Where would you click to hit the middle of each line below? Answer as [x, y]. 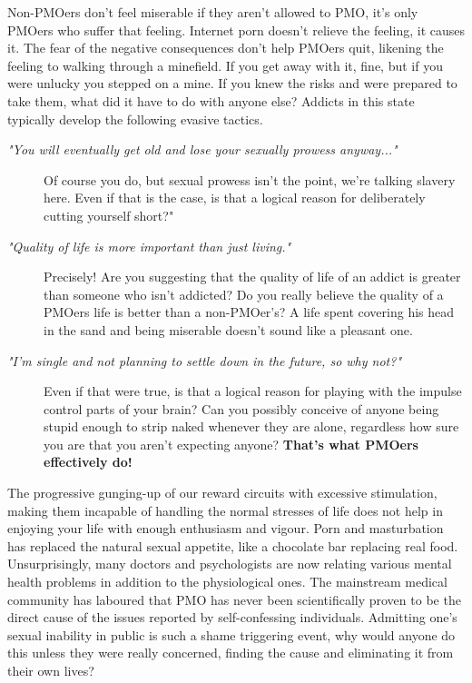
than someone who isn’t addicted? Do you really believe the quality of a [244, 294]
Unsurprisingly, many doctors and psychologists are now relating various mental [230, 564]
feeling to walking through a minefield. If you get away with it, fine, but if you [225, 65]
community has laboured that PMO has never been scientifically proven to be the [234, 599]
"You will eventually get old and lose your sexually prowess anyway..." [202, 149]
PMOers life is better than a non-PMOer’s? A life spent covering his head [249, 312]
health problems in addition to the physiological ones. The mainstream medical [227, 582]
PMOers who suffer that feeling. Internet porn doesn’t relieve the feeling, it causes [236, 30]
